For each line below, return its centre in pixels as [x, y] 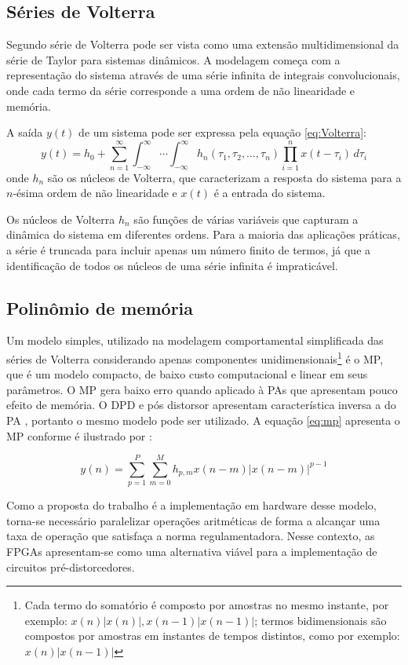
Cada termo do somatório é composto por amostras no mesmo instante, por [207, 605]
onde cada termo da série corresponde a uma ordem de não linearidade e [181, 90]
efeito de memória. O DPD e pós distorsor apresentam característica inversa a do [201, 405]
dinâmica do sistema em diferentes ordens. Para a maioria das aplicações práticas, [203, 234]
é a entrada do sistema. [270, 193]
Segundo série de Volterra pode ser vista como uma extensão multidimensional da [203, 44]
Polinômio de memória [100, 307]
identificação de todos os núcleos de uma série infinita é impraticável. [172, 265]
